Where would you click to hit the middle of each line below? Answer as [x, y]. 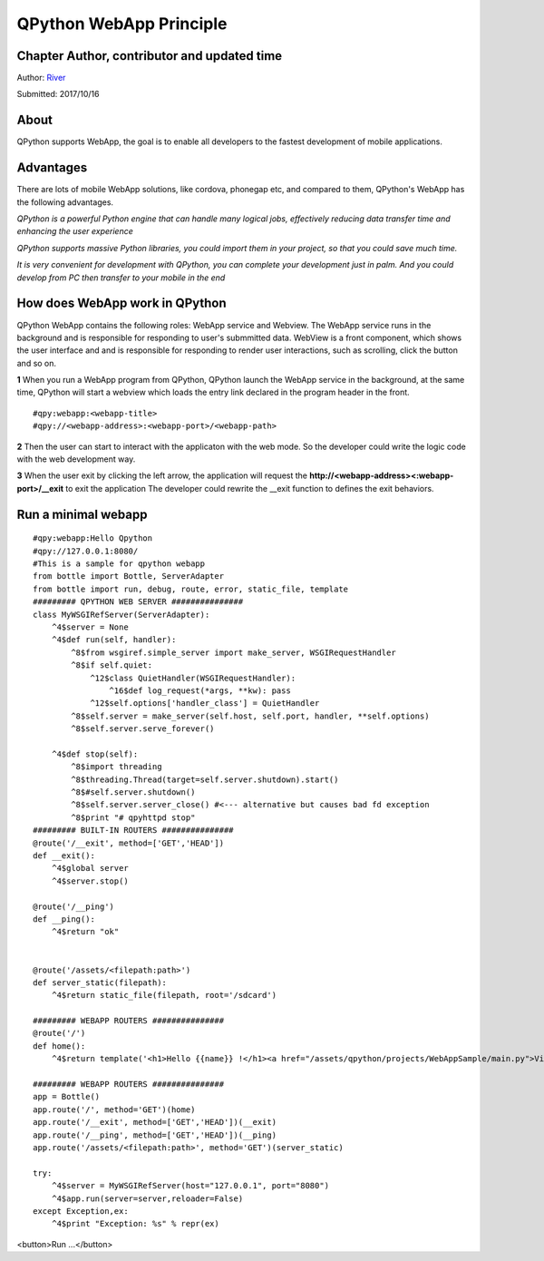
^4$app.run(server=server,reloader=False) [147, 1198]
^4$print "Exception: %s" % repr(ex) [135, 1224]
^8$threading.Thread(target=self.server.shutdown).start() [205, 779]
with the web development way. [76, 459]
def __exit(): [64, 855]
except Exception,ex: [81, 1211]
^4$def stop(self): [95, 754]
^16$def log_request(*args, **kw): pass [200, 690]
